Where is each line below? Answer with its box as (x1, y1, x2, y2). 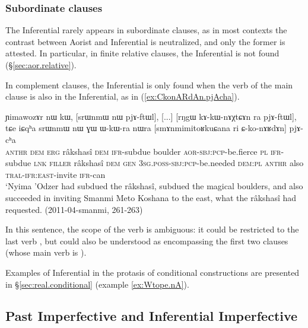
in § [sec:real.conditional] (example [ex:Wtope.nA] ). (5, 278, 189, 290)
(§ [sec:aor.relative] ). (5, 59, 77, 71)
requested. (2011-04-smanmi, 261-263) (5, 203, 143, 215)
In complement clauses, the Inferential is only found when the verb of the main (5, 78, 293, 91)
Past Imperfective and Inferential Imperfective (5, 307, 298, 325)
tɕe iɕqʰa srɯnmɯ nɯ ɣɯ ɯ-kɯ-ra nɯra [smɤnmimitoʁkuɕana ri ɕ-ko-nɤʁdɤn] (5, 122, 287, 134)
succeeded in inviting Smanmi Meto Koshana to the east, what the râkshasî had (5, 191, 297, 203)
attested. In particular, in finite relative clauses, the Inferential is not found (5, 47, 280, 59)
